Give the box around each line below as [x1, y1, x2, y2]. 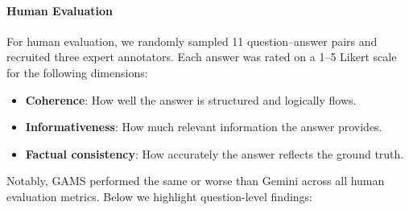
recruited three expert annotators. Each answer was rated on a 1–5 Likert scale [6, 48, 397, 65]
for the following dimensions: [6, 64, 148, 80]
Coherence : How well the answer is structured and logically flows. [25, 91, 357, 108]
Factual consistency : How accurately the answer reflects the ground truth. [25, 145, 404, 162]
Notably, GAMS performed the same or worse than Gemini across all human [6, 172, 385, 189]
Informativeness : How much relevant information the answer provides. [25, 118, 382, 135]
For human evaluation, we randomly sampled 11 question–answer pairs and [6, 32, 378, 49]
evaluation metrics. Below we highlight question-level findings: [6, 187, 313, 204]
